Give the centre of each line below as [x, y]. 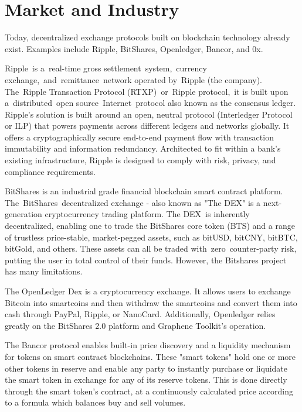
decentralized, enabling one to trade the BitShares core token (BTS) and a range [150, 226]
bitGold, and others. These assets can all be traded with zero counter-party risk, [151, 248]
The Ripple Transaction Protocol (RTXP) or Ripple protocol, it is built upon [147, 91]
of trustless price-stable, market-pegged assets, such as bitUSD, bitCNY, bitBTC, [151, 237]
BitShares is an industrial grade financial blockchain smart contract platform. [144, 191]
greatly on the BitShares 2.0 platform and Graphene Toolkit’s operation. [135, 325]
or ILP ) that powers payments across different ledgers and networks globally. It [147, 126]
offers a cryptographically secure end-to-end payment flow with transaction [139, 137]
